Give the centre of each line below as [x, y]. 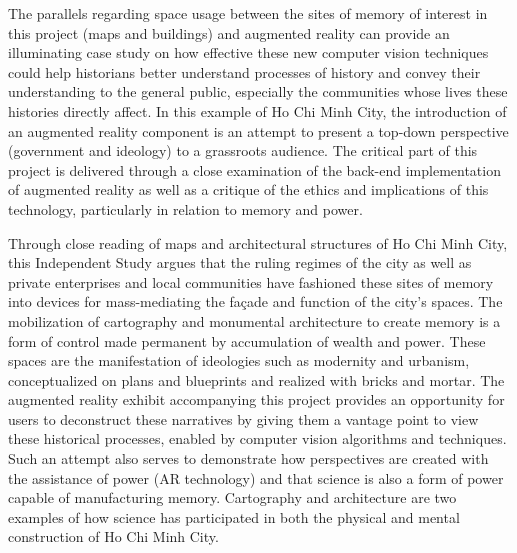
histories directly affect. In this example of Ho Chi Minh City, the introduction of [257, 110]
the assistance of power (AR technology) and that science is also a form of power [256, 477]
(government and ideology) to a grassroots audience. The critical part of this [243, 150]
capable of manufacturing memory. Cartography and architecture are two [232, 497]
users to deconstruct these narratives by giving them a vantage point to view [243, 418]
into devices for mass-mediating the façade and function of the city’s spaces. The [255, 301]
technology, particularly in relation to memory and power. [185, 208]
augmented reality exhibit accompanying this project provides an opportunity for [256, 399]
